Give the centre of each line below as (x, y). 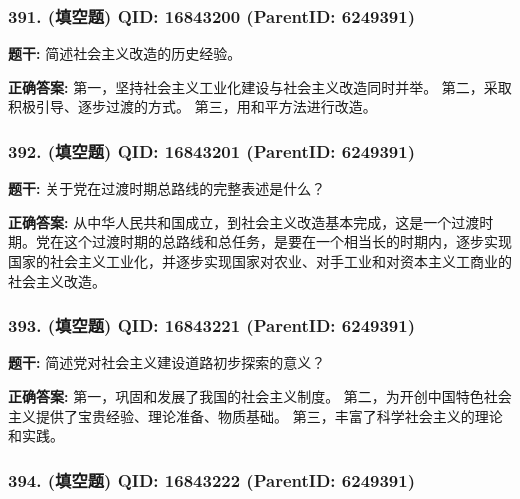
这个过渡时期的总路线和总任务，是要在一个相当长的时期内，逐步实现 (287, 241)
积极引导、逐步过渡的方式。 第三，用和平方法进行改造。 (192, 106)
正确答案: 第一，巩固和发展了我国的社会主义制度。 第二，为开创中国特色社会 (260, 396)
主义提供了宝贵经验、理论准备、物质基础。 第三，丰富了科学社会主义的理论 (255, 415)
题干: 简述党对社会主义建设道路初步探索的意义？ (167, 362)
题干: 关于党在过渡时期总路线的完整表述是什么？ (167, 188)
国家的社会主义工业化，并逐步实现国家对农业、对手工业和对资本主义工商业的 (260, 261)
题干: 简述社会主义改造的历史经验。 (125, 53)
